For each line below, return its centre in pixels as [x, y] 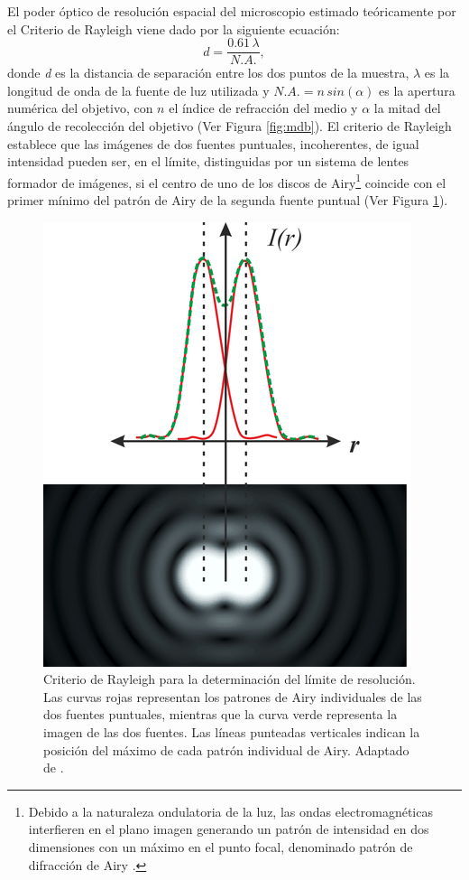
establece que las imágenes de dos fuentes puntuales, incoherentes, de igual [213, 143]
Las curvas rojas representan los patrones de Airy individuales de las [233, 696]
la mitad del [407, 108]
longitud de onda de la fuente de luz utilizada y [138, 90]
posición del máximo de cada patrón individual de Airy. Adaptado [226, 749]
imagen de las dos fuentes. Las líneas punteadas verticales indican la [232, 732]
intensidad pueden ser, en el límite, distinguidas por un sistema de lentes [208, 161]
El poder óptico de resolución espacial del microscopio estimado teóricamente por [232, 11]
